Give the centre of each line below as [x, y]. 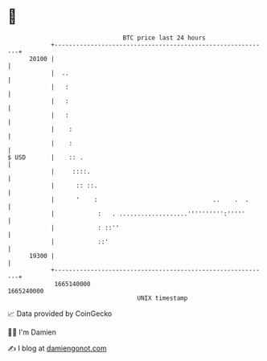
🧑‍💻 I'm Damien [32, 332]
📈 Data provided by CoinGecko [60, 314]
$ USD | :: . [45, 157]
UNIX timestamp [162, 298]
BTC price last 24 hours [164, 38]
